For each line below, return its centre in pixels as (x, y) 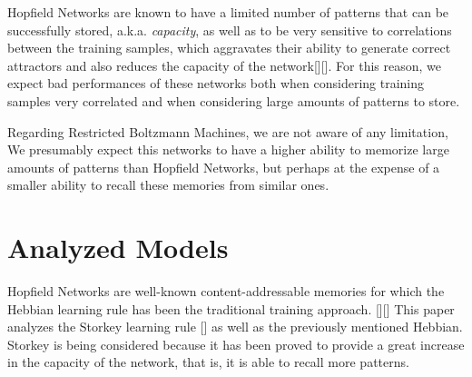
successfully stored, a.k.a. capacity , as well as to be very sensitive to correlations (230, 30)
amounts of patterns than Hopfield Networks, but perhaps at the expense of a (224, 167)
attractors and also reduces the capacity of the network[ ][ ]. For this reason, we (224, 65)
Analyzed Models (118, 248)
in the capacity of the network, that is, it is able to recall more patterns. (208, 362)
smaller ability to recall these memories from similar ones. (168, 185)
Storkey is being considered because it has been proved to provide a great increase (236, 344)
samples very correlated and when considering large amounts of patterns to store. (234, 100)
